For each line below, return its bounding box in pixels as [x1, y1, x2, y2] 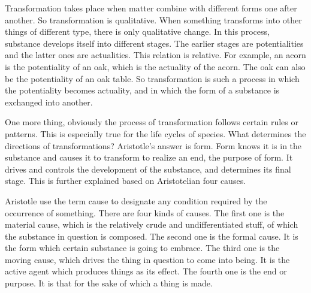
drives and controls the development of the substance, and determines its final [5, 162, 291, 175]
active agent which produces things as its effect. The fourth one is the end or [5, 265, 287, 277]
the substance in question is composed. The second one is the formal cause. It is [5, 229, 298, 242]
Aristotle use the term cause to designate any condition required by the [5, 194, 267, 207]
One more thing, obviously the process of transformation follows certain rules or [5, 116, 298, 128]
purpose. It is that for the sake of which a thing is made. [5, 277, 213, 289]
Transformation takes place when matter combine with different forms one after [5, 2, 297, 14]
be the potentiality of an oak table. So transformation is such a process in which [5, 72, 300, 84]
